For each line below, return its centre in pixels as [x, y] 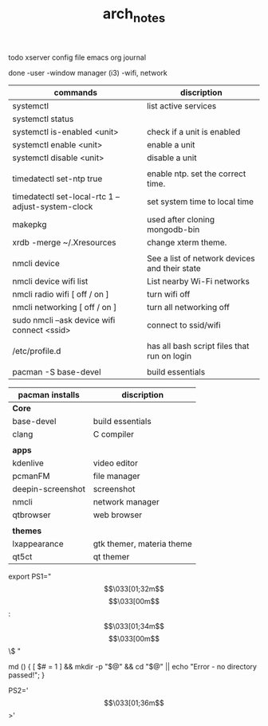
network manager [126, 501]
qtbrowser [32, 515]
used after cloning [181, 219]
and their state [173, 268]
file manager [117, 476]
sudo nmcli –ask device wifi [64, 320]
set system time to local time [200, 202]
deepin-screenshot [49, 489]
